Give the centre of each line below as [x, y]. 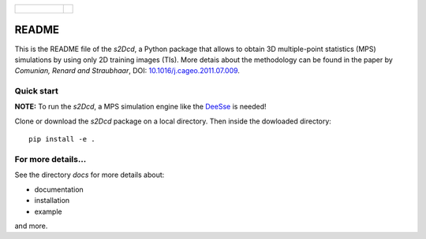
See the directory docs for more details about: [90, 175]
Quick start [37, 91]
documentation [59, 189]
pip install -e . [62, 139]
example [48, 211]
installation [52, 200]
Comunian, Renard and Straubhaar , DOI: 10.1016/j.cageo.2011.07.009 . [127, 71]
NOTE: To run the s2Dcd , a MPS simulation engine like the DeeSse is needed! [141, 107]
